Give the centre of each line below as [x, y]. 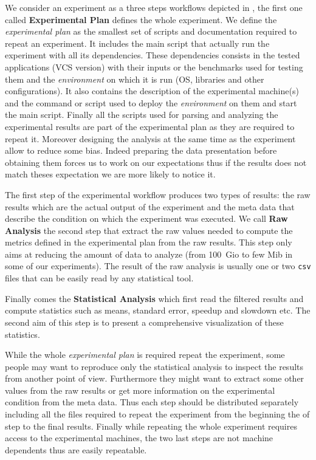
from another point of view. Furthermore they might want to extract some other [155, 378]
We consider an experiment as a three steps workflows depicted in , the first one [154, 7]
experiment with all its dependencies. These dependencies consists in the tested [153, 55]
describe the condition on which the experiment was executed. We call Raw [146, 218]
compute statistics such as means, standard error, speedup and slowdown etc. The [158, 310]
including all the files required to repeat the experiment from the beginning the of [157, 414]
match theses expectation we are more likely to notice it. [110, 174]
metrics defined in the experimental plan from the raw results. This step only [149, 242]
